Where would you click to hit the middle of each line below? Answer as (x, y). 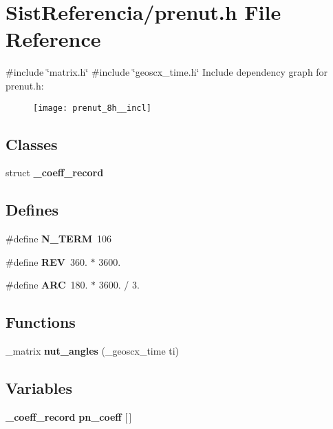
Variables (39, 388)
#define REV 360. (46, 261)
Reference (53, 39)
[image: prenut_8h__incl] (92, 108)
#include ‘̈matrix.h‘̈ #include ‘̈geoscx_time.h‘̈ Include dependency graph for (167, 72)
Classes (32, 144)
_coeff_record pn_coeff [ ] (69, 416)
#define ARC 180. (47, 285)
